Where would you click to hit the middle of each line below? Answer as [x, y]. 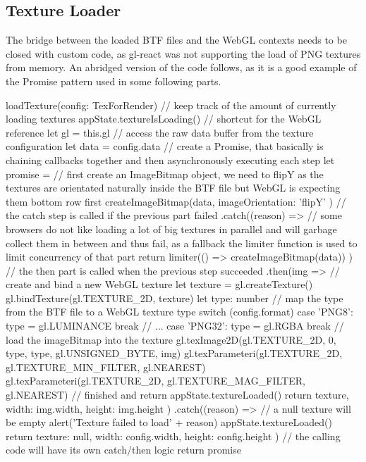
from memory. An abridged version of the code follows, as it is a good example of [181, 67]
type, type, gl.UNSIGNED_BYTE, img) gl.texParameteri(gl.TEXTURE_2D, [174, 353]
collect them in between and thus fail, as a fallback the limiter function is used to [182, 243]
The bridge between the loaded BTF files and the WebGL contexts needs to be [176, 40]
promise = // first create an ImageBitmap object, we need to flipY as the [165, 174]
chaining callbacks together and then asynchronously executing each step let [170, 160]
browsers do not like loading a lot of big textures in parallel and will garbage [171, 229]
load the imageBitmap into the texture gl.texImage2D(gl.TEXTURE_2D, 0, [171, 339]
